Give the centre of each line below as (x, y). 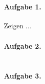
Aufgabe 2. (23, 45)
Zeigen (14, 25)
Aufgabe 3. (23, 75)
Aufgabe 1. (23, 6)
